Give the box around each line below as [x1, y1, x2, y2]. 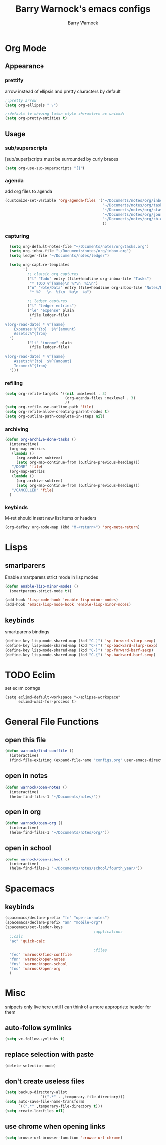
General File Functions [5, 716, 99, 727]
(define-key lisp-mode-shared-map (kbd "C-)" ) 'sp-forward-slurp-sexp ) [5, 638, 156, 643]
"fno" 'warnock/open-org [9, 966, 61, 971]
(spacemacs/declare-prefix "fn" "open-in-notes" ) [5, 916, 110, 920]
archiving [5, 425, 29, 432]
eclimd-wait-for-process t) [18, 699, 77, 704]
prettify [5, 77, 24, 84]
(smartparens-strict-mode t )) [9, 588, 72, 593]
